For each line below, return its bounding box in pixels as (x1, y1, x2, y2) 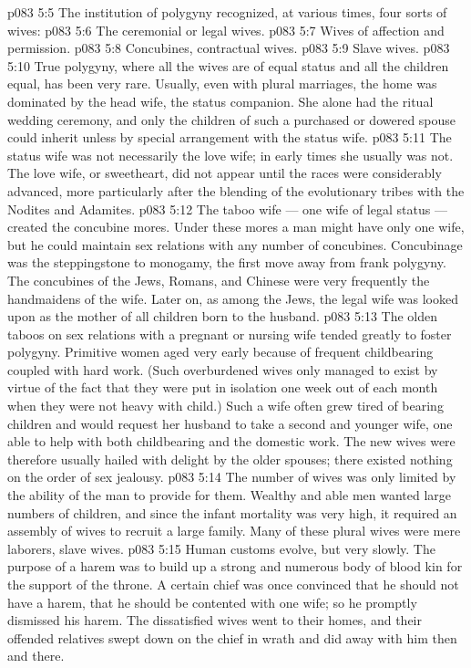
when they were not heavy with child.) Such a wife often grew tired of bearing (7, 396, 444, 415)
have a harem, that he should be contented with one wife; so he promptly (7, 592, 417, 611)
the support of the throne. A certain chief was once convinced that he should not (7, 575, 459, 593)
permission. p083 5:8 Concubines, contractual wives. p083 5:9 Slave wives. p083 (7, 38, 450, 57)
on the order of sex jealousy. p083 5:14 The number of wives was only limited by (7, 467, 456, 486)
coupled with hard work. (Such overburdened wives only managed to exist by (7, 360, 438, 379)
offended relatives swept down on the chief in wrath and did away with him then (7, 628, 457, 647)
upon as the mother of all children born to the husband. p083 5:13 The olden (7, 307, 438, 326)
